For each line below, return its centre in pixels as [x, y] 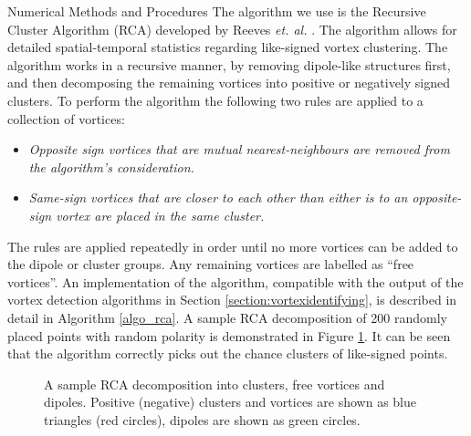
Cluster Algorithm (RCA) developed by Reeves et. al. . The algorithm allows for [232, 29]
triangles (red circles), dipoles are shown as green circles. [202, 419]
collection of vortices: [66, 118]
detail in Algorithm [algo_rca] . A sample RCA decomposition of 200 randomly [227, 317]
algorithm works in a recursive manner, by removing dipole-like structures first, [229, 64]
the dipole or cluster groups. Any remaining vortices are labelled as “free [211, 264]
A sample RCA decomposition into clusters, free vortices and [215, 384]
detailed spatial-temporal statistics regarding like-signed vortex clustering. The [228, 47]
